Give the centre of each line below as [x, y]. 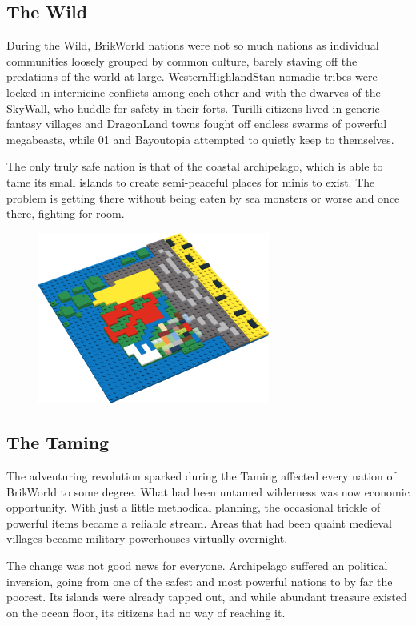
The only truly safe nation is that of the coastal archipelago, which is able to [195, 166]
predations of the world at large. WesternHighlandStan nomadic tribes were [192, 76]
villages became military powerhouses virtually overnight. [147, 538]
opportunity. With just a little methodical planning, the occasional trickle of [194, 507]
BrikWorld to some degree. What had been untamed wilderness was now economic [208, 491]
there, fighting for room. [66, 213]
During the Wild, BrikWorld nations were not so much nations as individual [193, 45]
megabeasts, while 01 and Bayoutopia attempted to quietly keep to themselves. [200, 139]
